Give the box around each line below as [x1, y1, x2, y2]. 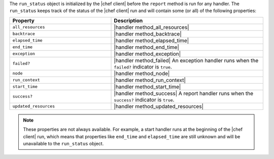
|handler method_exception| [114, 50, 181, 57]
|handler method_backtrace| [114, 30, 182, 37]
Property [12, 17, 35, 24]
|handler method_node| [114, 70, 170, 77]
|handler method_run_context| [114, 76, 186, 84]
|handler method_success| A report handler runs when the [114, 90, 254, 97]
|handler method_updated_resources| [114, 103, 204, 110]
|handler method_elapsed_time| [114, 37, 189, 44]
